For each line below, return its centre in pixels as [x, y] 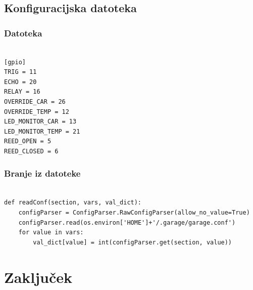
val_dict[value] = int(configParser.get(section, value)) [133, 242]
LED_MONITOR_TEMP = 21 [42, 131]
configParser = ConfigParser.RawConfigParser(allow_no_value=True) [134, 212]
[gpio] [15, 62]
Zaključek [38, 277]
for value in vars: [51, 233]
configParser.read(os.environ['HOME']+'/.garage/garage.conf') [127, 222]
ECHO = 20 [20, 82]
